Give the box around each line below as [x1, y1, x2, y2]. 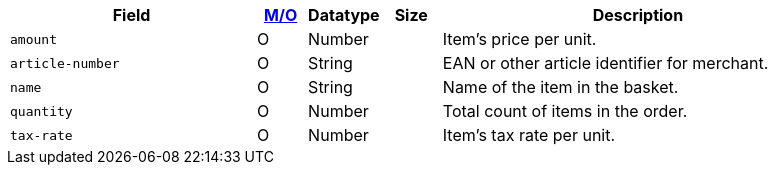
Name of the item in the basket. [442, 77, 679, 97]
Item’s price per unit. [442, 29, 597, 49]
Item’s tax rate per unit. [442, 125, 616, 145]
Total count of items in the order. [442, 101, 688, 121]
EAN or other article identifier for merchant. [442, 53, 769, 73]
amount [10, 31, 57, 47]
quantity [10, 103, 73, 119]
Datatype [308, 5, 380, 25]
